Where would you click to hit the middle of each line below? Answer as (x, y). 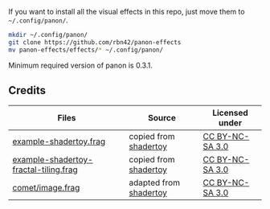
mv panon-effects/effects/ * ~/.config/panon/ (86, 50)
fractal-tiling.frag (45, 170)
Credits (27, 90)
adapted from (155, 182)
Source (162, 118)
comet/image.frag (46, 188)
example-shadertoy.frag (59, 141)
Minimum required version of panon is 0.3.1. (80, 65)
